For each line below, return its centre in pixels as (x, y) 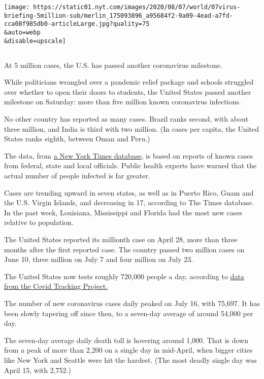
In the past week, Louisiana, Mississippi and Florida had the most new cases (123, 212)
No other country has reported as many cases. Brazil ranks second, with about (126, 119)
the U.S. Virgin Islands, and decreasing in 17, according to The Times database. (129, 202)
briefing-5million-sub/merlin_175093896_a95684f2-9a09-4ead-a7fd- (119, 15)
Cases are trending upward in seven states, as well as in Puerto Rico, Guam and (129, 192)
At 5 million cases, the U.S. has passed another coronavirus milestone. (113, 65)
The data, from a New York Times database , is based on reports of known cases (129, 155)
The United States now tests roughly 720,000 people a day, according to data (124, 276)
